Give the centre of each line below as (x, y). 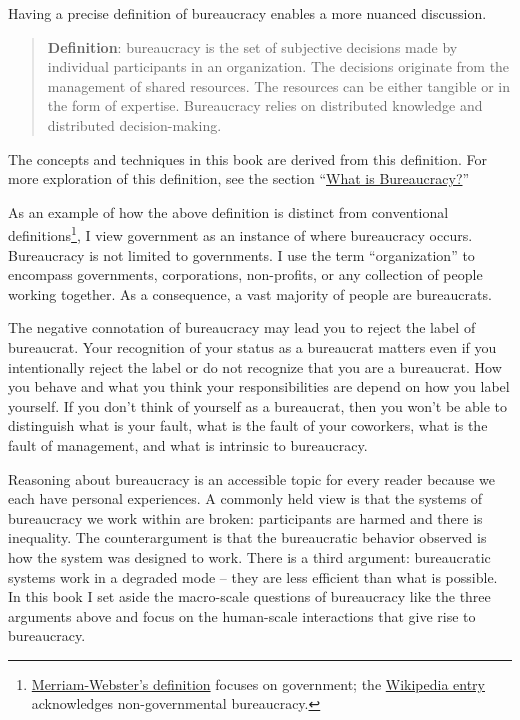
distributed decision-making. (134, 124)
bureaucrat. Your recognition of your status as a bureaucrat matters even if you (252, 346)
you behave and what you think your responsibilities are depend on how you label (259, 386)
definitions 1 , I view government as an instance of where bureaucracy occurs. (240, 233)
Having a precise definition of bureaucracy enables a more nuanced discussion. (247, 13)
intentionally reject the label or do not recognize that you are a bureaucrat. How (255, 366)
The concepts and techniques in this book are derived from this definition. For (248, 158)
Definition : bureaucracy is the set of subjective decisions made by (252, 46)
